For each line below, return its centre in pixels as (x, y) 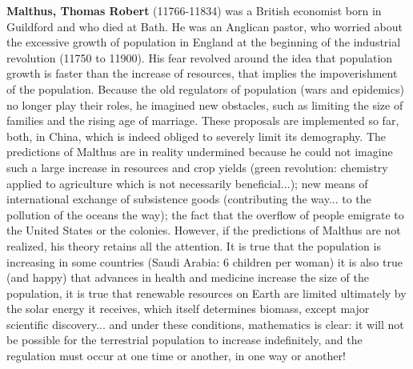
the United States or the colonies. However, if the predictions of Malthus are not (204, 230)
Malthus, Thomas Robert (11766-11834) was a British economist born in (194, 10)
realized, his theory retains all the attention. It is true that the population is (194, 245)
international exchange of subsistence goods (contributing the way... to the (189, 199)
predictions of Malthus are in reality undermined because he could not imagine (200, 152)
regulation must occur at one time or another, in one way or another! (176, 356)
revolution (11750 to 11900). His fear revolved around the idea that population (200, 57)
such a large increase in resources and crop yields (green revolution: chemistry (197, 167)
